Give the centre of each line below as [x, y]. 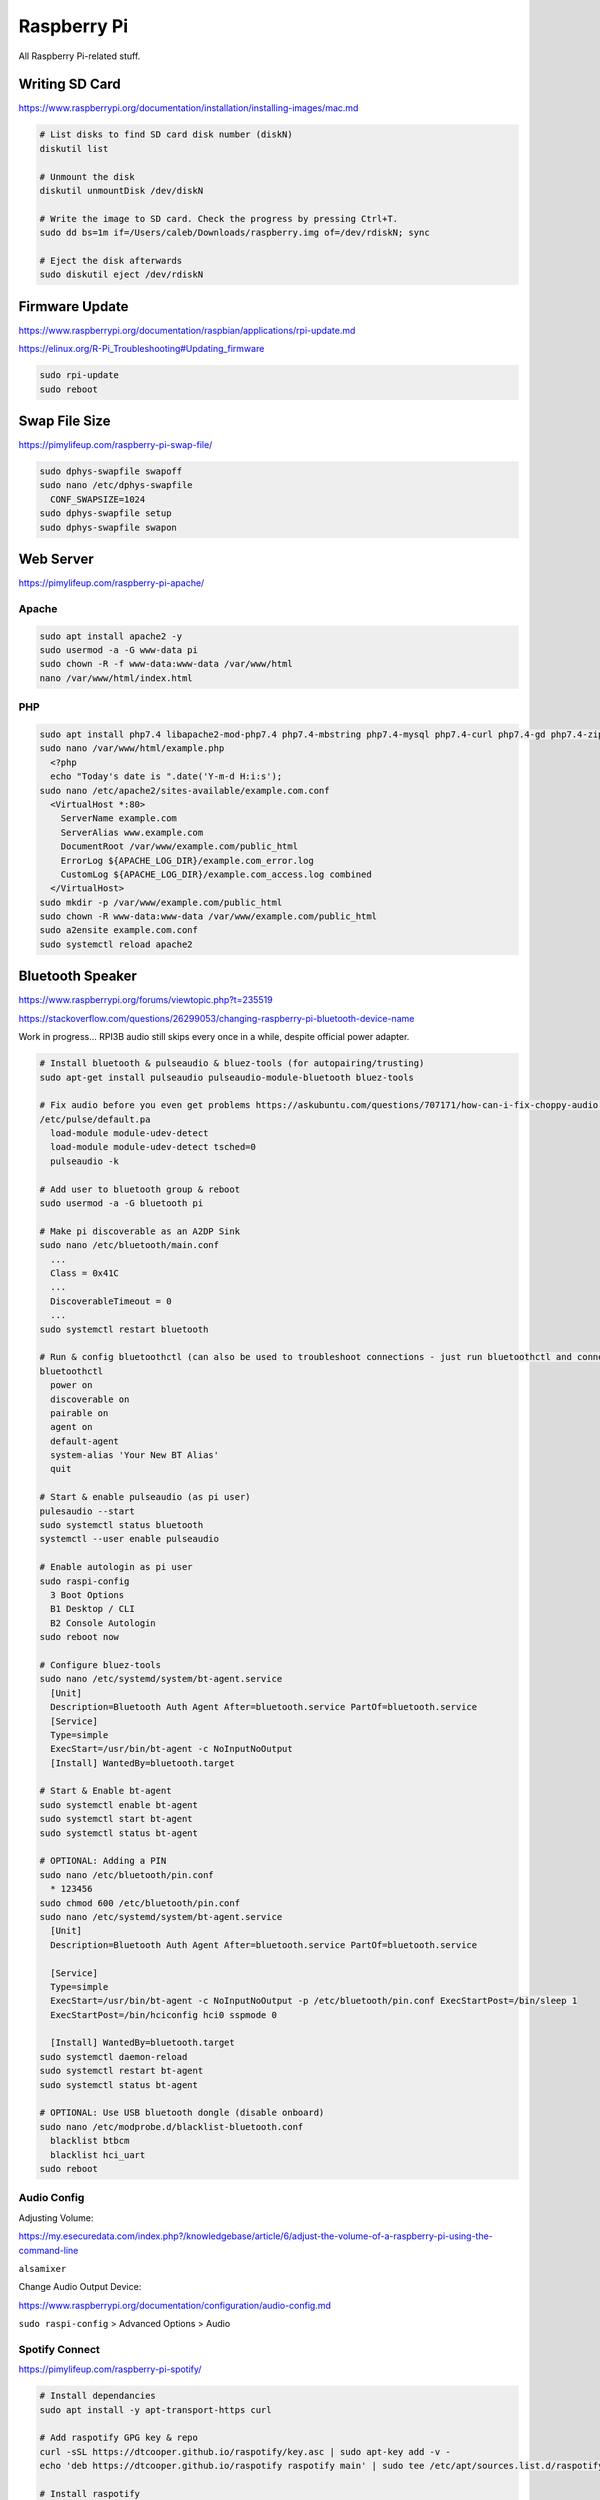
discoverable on [90, 1399]
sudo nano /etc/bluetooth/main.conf [129, 1245]
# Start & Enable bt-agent [105, 1791]
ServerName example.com [118, 818]
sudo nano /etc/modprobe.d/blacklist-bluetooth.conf [171, 2126]
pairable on [79, 1413]
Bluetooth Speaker [77, 976]
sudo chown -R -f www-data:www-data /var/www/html [166, 664]
